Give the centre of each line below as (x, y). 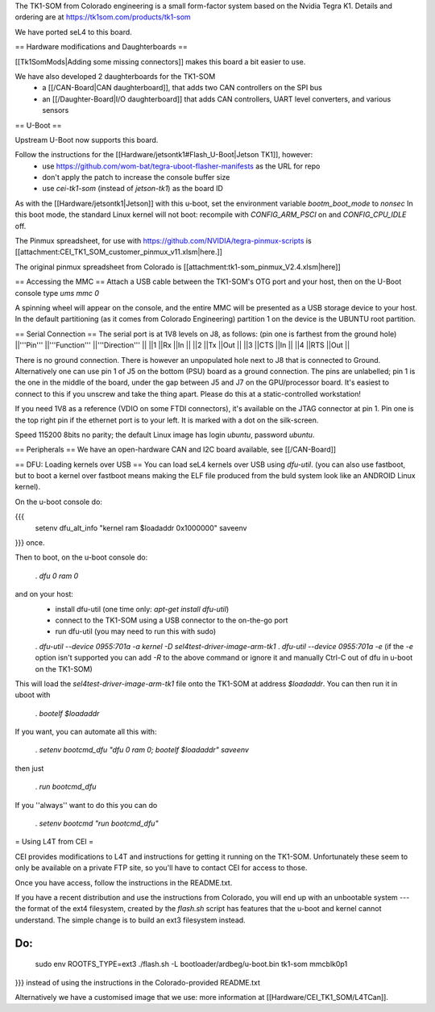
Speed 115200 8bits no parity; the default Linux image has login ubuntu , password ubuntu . (165, 435)
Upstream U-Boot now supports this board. (87, 140)
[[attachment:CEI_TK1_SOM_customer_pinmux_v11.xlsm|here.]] (119, 252)
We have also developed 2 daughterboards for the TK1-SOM (115, 76)
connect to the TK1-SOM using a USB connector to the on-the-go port (172, 620)
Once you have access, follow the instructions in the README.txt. (124, 882)
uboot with (33, 695)
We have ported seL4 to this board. (73, 31)
